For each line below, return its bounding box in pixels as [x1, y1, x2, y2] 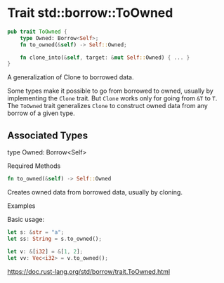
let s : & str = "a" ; [7, 229, 65, 236]
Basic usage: [7, 216, 45, 223]
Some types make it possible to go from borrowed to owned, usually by [7, 86, 214, 96]
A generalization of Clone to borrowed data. [7, 73, 135, 81]
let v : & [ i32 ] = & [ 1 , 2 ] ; [7, 248, 84, 255]
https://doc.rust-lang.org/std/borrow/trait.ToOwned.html [7, 267, 171, 275]
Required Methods [7, 162, 61, 170]
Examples [7, 202, 36, 210]
